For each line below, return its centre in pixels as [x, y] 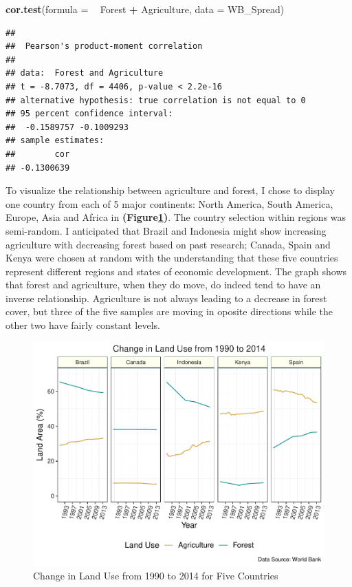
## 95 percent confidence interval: [89, 114]
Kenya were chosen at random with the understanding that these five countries [172, 258]
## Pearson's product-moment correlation [104, 46]
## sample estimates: [55, 141]
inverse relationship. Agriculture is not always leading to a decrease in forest [166, 298]
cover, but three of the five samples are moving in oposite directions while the [169, 311]
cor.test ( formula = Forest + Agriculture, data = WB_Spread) [145, 9]
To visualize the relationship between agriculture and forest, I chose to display [170, 190]
